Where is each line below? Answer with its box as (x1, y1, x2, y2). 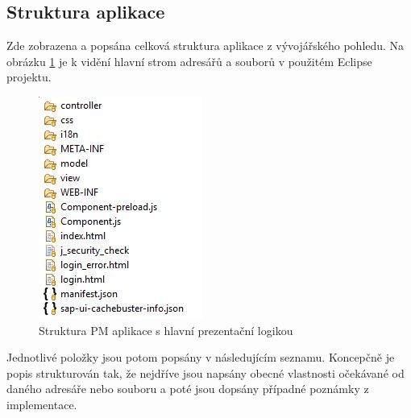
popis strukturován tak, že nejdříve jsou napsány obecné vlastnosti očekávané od (6, 364, 405, 381)
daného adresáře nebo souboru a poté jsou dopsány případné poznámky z (6, 380, 369, 397)
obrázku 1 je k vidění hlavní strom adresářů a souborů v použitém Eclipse (6, 52, 372, 69)
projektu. (6, 68, 52, 85)
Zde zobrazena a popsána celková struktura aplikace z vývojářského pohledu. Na (6, 37, 405, 54)
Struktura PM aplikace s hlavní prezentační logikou (39, 321, 293, 338)
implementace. (6, 395, 77, 412)
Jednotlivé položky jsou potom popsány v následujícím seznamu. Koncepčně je (6, 349, 395, 366)
